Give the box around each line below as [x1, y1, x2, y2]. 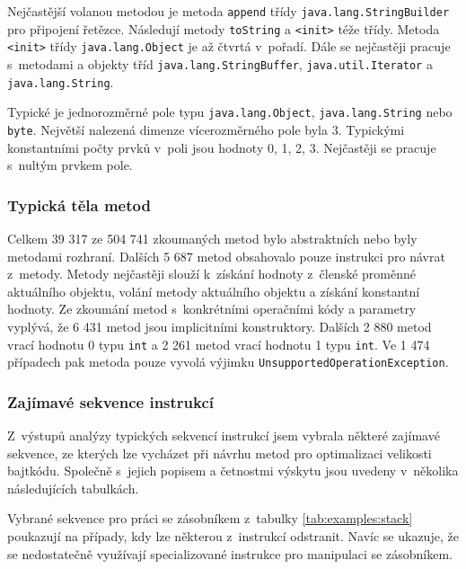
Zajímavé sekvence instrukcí [7, 390, 215, 413]
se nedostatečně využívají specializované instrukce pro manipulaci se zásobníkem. [7, 544, 453, 563]
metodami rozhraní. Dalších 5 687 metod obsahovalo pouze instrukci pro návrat [7, 246, 445, 265]
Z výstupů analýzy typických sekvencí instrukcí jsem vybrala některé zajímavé [7, 426, 440, 445]
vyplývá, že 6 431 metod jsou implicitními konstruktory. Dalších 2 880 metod [7, 316, 432, 335]
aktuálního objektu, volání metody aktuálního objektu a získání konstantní [7, 281, 420, 300]
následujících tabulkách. [7, 478, 139, 497]
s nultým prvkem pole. [7, 156, 133, 174]
